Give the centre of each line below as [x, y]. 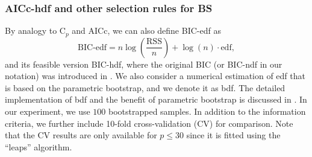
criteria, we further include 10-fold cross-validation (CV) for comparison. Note [149, 123]
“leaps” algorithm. [39, 146]
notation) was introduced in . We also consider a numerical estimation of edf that [155, 76]
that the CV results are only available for [81, 135]
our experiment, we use [48, 111]
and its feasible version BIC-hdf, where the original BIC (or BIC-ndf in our [144, 64]
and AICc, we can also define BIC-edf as [146, 30]
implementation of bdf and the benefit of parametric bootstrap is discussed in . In [156, 99]
